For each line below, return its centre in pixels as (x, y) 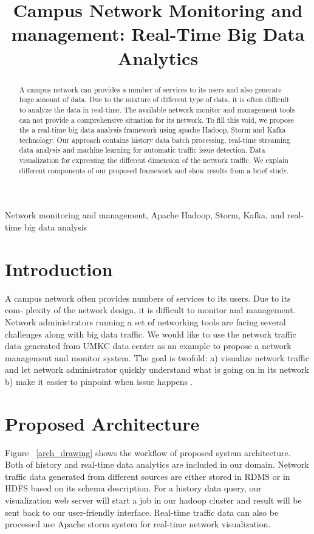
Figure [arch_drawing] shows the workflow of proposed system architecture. (148, 452)
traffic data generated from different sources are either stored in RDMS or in (148, 476)
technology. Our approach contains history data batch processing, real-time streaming (155, 140)
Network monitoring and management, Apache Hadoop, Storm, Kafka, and (145, 215)
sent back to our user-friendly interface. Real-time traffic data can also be (142, 512)
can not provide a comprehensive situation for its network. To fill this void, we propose (156, 120)
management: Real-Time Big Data (158, 34)
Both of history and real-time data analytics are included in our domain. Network (157, 464)
